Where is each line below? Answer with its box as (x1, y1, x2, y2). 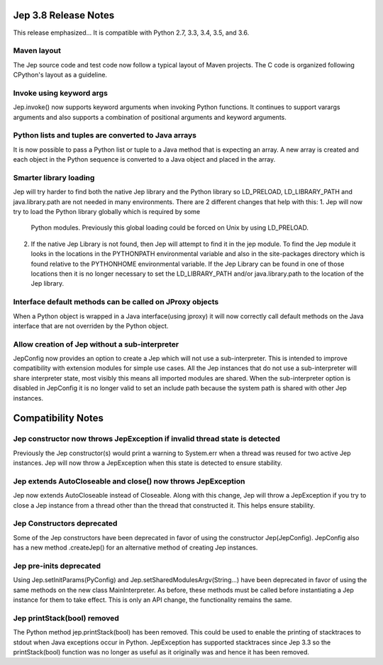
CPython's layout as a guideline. (13, 71, 108, 79)
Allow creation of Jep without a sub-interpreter (13, 339, 179, 349)
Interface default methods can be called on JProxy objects (13, 297, 219, 307)
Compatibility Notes (13, 412, 104, 425)
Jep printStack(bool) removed (13, 613, 120, 623)
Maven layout (13, 46, 62, 56)
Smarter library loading (13, 172, 95, 182)
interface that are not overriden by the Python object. (13, 321, 169, 330)
